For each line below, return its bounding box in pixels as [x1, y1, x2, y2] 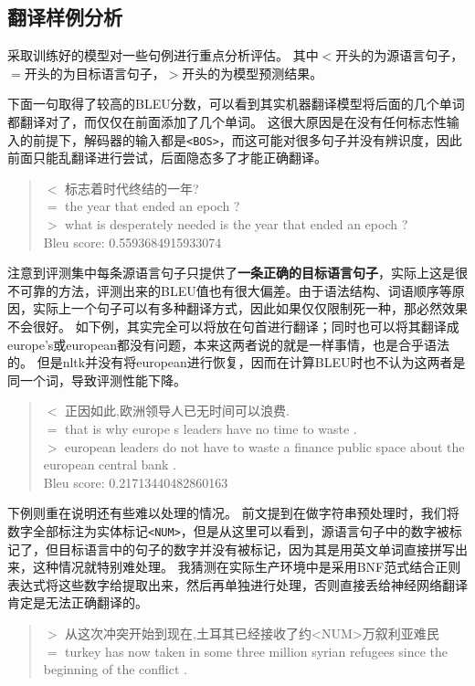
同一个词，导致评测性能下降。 [7, 370, 186, 389]
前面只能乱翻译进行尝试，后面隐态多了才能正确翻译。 [7, 148, 327, 167]
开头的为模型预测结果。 [182, 63, 323, 82]
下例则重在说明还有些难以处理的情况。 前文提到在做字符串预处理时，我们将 [7, 503, 459, 522]
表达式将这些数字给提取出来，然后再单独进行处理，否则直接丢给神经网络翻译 [7, 575, 468, 594]
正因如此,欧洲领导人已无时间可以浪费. [65, 401, 290, 420]
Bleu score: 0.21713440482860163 [43, 472, 228, 491]
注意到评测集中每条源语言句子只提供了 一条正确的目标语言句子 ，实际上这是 [7, 263, 455, 282]
